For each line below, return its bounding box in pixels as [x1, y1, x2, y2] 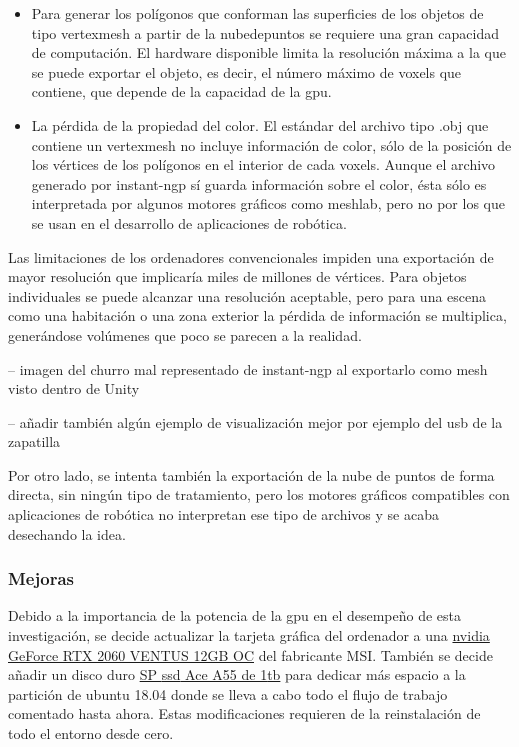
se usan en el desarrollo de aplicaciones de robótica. [31, 212, 347, 233]
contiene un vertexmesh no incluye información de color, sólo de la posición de [31, 134, 512, 155]
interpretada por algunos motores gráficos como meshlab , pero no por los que [31, 193, 505, 214]
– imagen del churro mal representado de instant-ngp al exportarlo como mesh [8, 358, 488, 379]
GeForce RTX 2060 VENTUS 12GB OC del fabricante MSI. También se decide [8, 644, 493, 665]
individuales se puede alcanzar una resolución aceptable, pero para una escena [8, 285, 487, 306]
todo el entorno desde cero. [8, 723, 174, 744]
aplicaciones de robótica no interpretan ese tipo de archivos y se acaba [8, 504, 439, 525]
